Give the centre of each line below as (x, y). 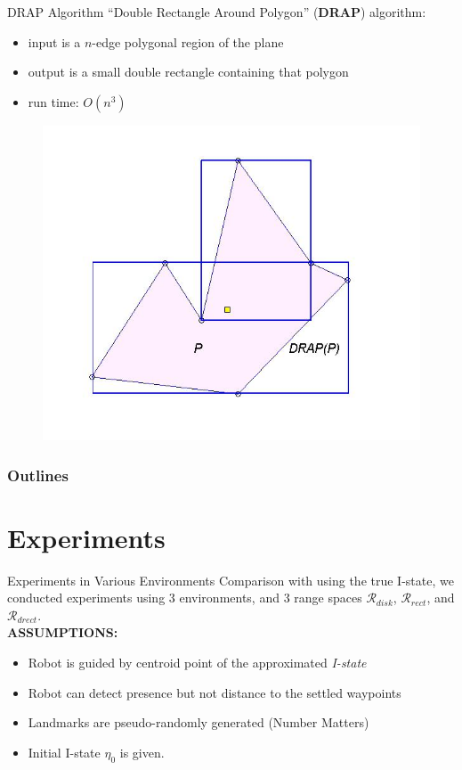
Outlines (38, 475)
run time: (53, 101)
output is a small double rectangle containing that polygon (188, 72)
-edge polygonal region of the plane (188, 41)
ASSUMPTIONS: (63, 632)
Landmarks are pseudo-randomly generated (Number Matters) (199, 722)
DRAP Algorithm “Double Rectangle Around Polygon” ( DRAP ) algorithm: (217, 12)
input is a (54, 41)
